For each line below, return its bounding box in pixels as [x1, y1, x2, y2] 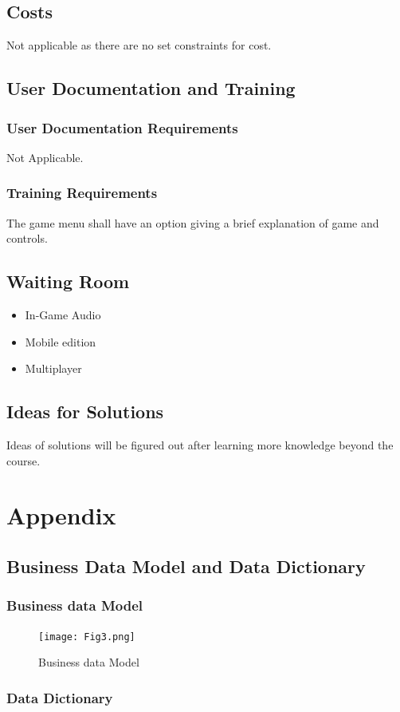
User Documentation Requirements [6, 117, 238, 137]
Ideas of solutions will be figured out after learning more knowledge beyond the [6, 436, 394, 453]
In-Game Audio [25, 307, 101, 322]
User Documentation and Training [6, 76, 296, 101]
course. [6, 452, 41, 469]
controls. [6, 230, 48, 247]
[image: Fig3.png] [38, 631, 135, 643]
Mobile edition [25, 333, 96, 350]
